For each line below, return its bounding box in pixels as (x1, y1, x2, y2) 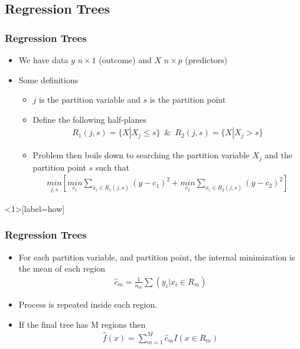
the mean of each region (18, 262, 106, 275)
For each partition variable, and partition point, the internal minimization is (18, 250, 295, 263)
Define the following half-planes (32, 113, 146, 125)
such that (95, 161, 130, 173)
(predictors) (185, 54, 228, 66)
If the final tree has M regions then (18, 318, 146, 330)
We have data (18, 54, 69, 66)
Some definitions (18, 73, 79, 86)
